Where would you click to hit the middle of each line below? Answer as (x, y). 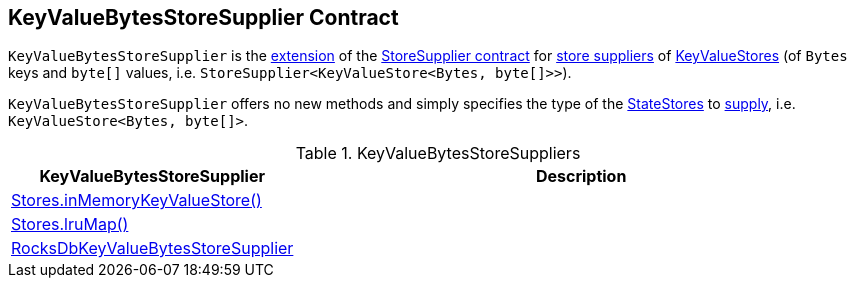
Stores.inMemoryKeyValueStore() (136, 200)
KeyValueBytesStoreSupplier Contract (203, 17)
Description (581, 176)
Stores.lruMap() (70, 224)
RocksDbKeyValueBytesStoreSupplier (152, 248)
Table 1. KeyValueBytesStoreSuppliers (438, 153)
